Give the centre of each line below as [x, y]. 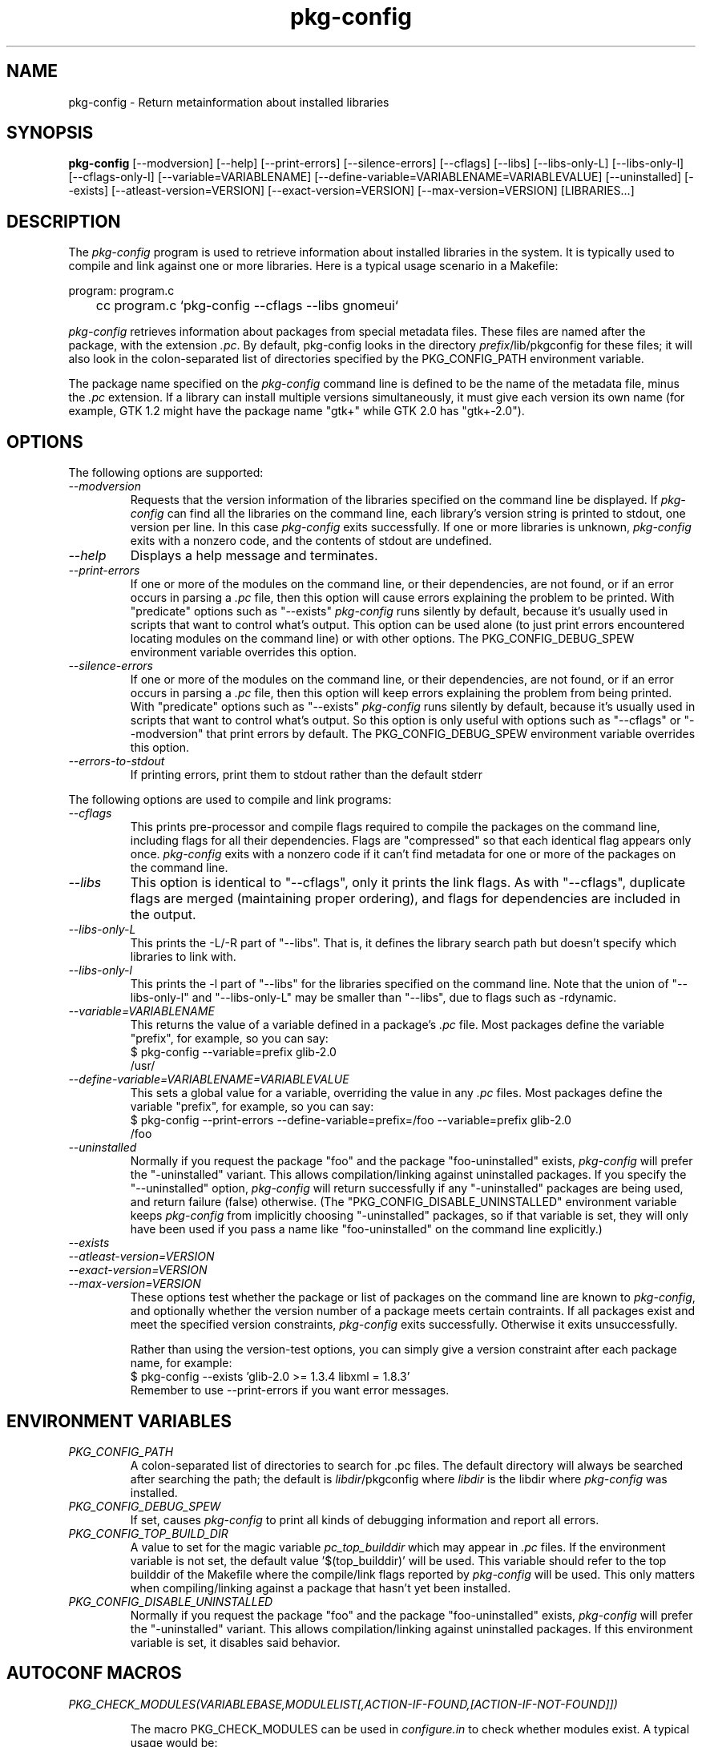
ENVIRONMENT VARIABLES [119, 1421]
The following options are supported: [166, 473]
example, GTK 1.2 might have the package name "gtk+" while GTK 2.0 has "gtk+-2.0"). [297, 411]
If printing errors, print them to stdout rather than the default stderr [307, 775]
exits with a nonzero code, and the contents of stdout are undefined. [311, 541]
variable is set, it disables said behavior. [235, 1642]
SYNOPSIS [50, 133]
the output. [163, 915]
